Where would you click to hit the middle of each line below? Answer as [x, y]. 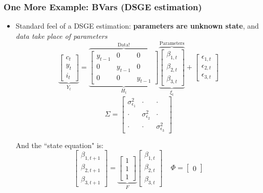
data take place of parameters [61, 35]
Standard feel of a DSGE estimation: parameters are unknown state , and [137, 26]
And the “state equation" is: [60, 145]
